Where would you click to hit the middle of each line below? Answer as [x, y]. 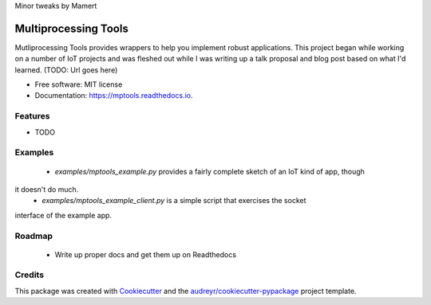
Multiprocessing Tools [72, 28]
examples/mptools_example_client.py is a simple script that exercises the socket [174, 201]
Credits [29, 275]
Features [32, 116]
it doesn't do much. [47, 189]
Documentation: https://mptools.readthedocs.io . [114, 96]
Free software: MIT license [79, 84]
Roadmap [34, 236]
